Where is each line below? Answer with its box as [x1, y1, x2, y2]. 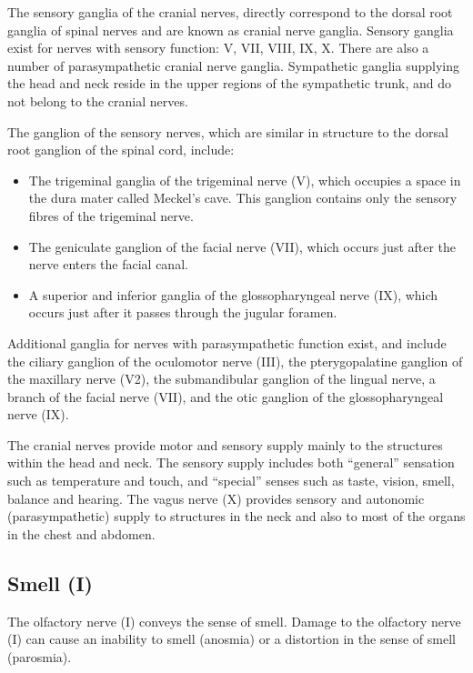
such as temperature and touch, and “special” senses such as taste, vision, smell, [7, 471, 455, 490]
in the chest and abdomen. [7, 524, 156, 543]
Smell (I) [7, 568, 93, 597]
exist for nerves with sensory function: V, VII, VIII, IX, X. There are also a [7, 38, 429, 57]
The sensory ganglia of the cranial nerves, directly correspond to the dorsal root [7, 3, 453, 21]
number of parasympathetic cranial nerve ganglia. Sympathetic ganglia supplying [7, 55, 459, 75]
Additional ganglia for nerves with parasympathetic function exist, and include [7, 333, 447, 352]
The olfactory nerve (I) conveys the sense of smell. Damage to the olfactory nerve [7, 611, 461, 630]
